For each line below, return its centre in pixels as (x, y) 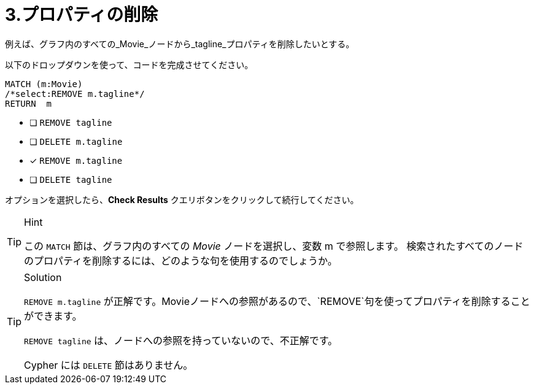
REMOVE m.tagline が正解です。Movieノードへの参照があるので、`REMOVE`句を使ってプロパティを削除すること (277, 301)
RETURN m (28, 103)
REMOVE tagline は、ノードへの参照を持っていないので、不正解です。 (181, 340)
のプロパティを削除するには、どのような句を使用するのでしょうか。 (181, 260)
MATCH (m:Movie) (44, 84)
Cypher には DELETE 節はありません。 (109, 365)
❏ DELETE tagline (71, 179)
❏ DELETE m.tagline (76, 141)
